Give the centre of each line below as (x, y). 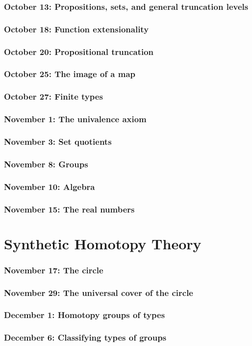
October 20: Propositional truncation (79, 51)
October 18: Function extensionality (76, 29)
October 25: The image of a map (70, 74)
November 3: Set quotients (58, 141)
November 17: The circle (54, 270)
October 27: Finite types (53, 96)
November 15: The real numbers (69, 209)
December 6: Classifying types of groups (85, 337)
